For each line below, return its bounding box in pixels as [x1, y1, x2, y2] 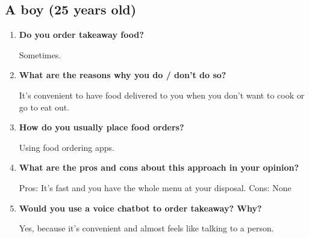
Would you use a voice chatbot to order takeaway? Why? [19, 201, 262, 214]
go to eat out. [19, 100, 70, 113]
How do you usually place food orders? [19, 121, 184, 133]
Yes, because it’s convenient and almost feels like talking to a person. [19, 222, 274, 234]
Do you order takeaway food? [19, 28, 144, 41]
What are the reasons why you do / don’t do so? [19, 69, 226, 81]
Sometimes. [19, 48, 61, 61]
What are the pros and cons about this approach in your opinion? [19, 161, 299, 174]
